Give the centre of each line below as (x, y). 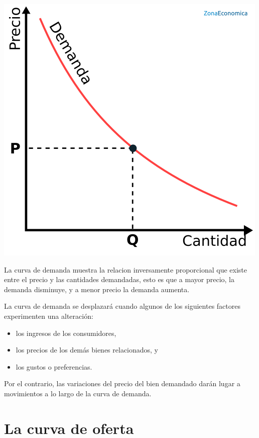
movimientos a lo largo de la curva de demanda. (78, 393)
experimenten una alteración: (49, 316)
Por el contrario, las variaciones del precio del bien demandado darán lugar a (122, 383)
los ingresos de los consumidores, (66, 333)
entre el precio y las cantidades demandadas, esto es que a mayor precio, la (119, 279)
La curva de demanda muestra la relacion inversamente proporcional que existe (126, 269)
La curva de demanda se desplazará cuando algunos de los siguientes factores (122, 306)
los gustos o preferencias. (54, 366)
